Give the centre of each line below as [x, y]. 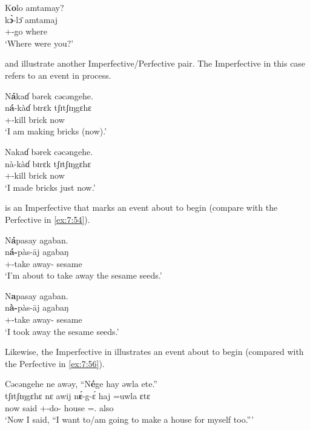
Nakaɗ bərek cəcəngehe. [49, 151]
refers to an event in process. [58, 75]
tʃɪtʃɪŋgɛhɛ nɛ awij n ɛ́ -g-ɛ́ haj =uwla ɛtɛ [78, 396]
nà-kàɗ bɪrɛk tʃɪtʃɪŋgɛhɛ [48, 163]
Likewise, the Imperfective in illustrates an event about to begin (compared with [154, 352]
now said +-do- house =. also [59, 407]
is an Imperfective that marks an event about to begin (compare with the [141, 207]
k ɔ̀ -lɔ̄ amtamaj [31, 19]
